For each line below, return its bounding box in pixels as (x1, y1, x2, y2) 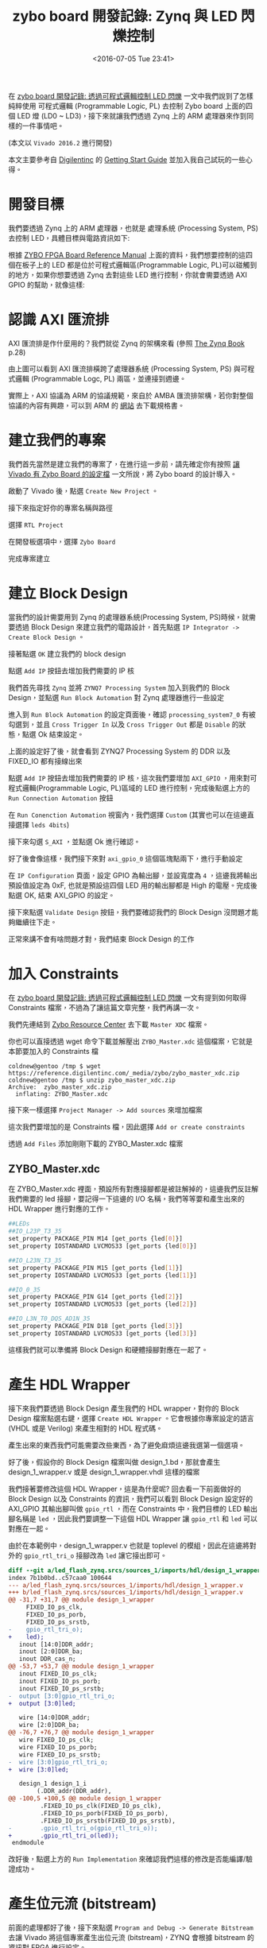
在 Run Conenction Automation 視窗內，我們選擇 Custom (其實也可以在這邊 (8, 810, 248, 819)
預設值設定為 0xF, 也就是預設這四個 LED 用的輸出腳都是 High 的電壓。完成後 (8, 880, 257, 890)
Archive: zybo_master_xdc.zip (8, 1082, 112, 1091)
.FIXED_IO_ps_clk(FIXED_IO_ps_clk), (40, 1802, 161, 1810)
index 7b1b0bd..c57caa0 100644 (8, 1574, 112, 1582)
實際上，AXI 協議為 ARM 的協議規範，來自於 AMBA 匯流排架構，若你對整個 (8, 390, 254, 400)
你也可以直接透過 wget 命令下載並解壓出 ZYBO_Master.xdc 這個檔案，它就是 (8, 1036, 253, 1046)
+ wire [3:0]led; (8, 1765, 69, 1773)
